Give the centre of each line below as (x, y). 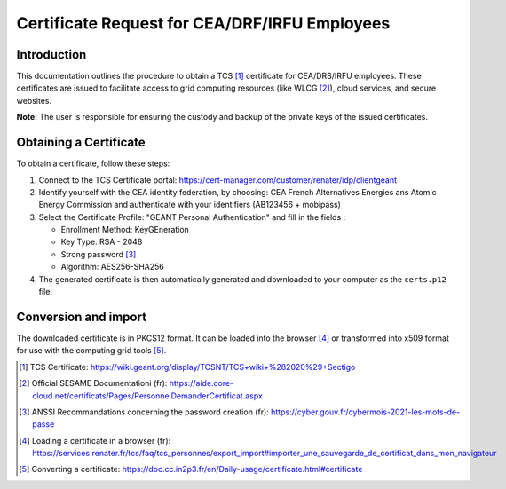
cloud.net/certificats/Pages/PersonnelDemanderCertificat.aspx (148, 396)
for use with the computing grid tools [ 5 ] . (91, 351)
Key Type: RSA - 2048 (102, 242)
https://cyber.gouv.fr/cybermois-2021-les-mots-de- (366, 412)
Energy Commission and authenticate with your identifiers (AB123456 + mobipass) (190, 205)
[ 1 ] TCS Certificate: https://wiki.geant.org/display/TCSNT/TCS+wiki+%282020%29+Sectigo (187, 367)
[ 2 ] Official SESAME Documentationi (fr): (93, 383)
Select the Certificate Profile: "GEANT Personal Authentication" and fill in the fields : (192, 217)
